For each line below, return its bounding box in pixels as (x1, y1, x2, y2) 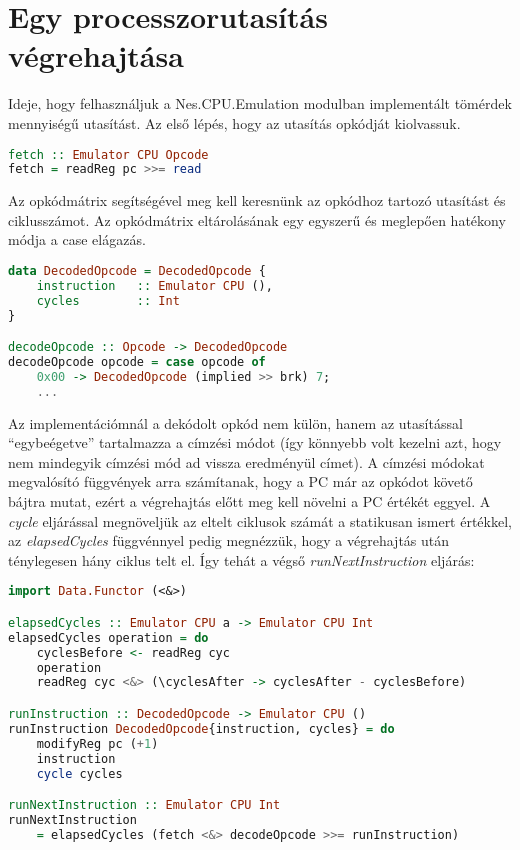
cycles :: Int (36, 293, 180, 308)
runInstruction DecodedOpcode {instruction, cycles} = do (8, 721, 395, 736)
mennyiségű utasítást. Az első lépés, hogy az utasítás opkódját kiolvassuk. (8, 112, 461, 133)
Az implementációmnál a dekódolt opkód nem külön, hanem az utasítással (8, 412, 463, 433)
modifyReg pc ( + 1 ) (36, 736, 159, 751)
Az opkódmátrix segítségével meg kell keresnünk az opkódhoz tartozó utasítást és (8, 190, 506, 211)
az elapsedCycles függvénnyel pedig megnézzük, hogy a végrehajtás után (8, 530, 450, 551)
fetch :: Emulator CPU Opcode (8, 147, 209, 162)
